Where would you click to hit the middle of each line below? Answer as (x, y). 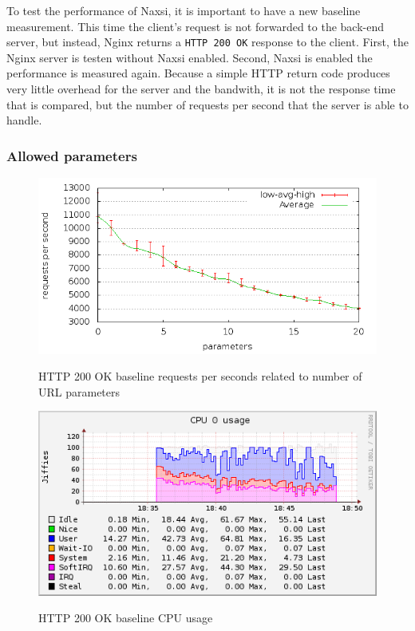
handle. (24, 120)
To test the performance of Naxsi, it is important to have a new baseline (184, 10)
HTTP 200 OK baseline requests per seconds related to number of (200, 376)
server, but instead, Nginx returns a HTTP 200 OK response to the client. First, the (207, 42)
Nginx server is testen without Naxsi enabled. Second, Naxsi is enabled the (190, 57)
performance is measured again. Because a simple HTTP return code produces (198, 73)
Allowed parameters (72, 155)
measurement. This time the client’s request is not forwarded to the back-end (195, 26)
